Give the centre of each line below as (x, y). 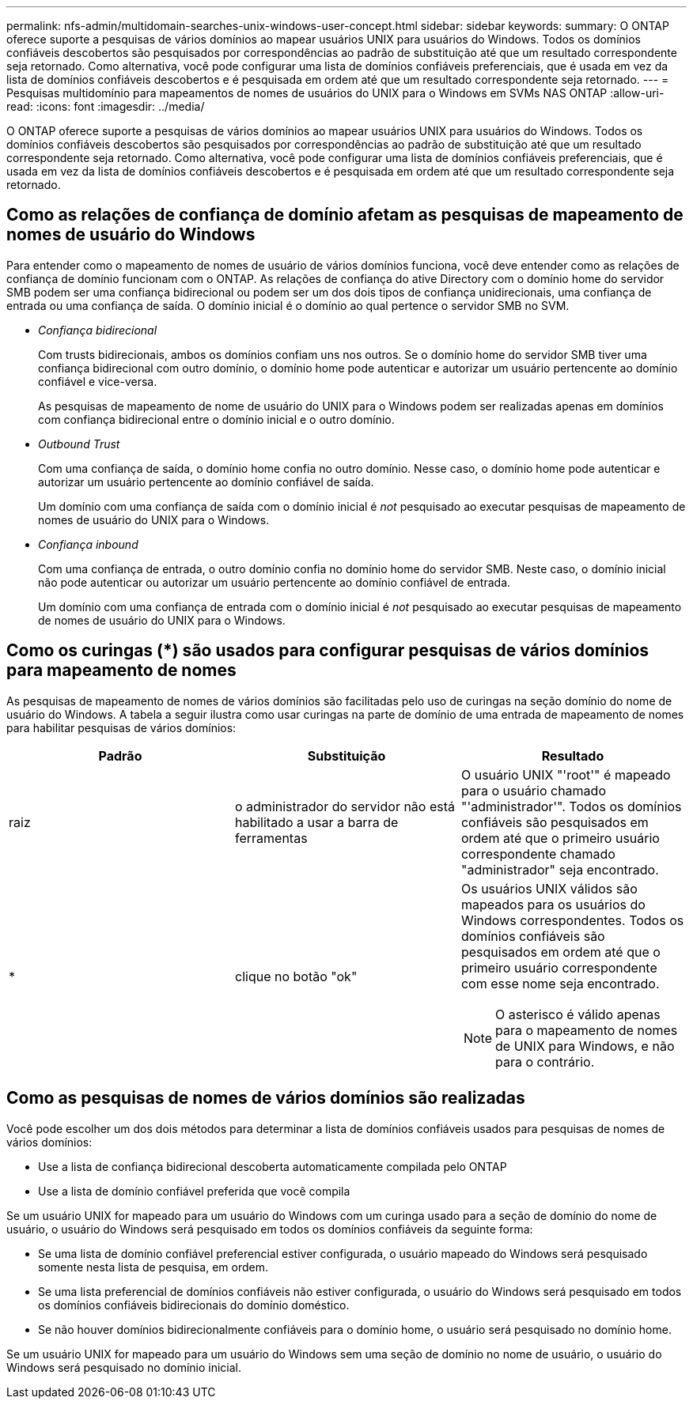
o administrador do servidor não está (345, 806)
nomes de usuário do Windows (131, 235)
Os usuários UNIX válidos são (549, 888)
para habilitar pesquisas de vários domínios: (121, 727)
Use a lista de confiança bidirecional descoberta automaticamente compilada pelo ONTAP (273, 1166)
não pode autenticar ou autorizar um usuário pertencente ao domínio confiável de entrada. (275, 582)
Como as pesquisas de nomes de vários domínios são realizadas (266, 1098)
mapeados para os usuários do (553, 904)
